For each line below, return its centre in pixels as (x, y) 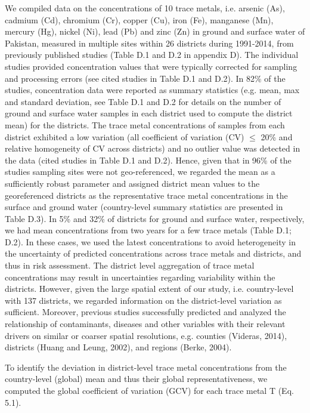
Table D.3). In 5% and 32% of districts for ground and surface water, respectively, (155, 218)
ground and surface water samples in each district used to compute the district (149, 113)
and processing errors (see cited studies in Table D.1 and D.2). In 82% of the (145, 78)
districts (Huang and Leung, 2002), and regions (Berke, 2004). (118, 347)
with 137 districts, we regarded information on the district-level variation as (143, 300)
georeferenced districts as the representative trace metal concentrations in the (146, 195)
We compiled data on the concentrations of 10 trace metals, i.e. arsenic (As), (145, 8)
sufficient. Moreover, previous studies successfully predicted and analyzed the (145, 312)
